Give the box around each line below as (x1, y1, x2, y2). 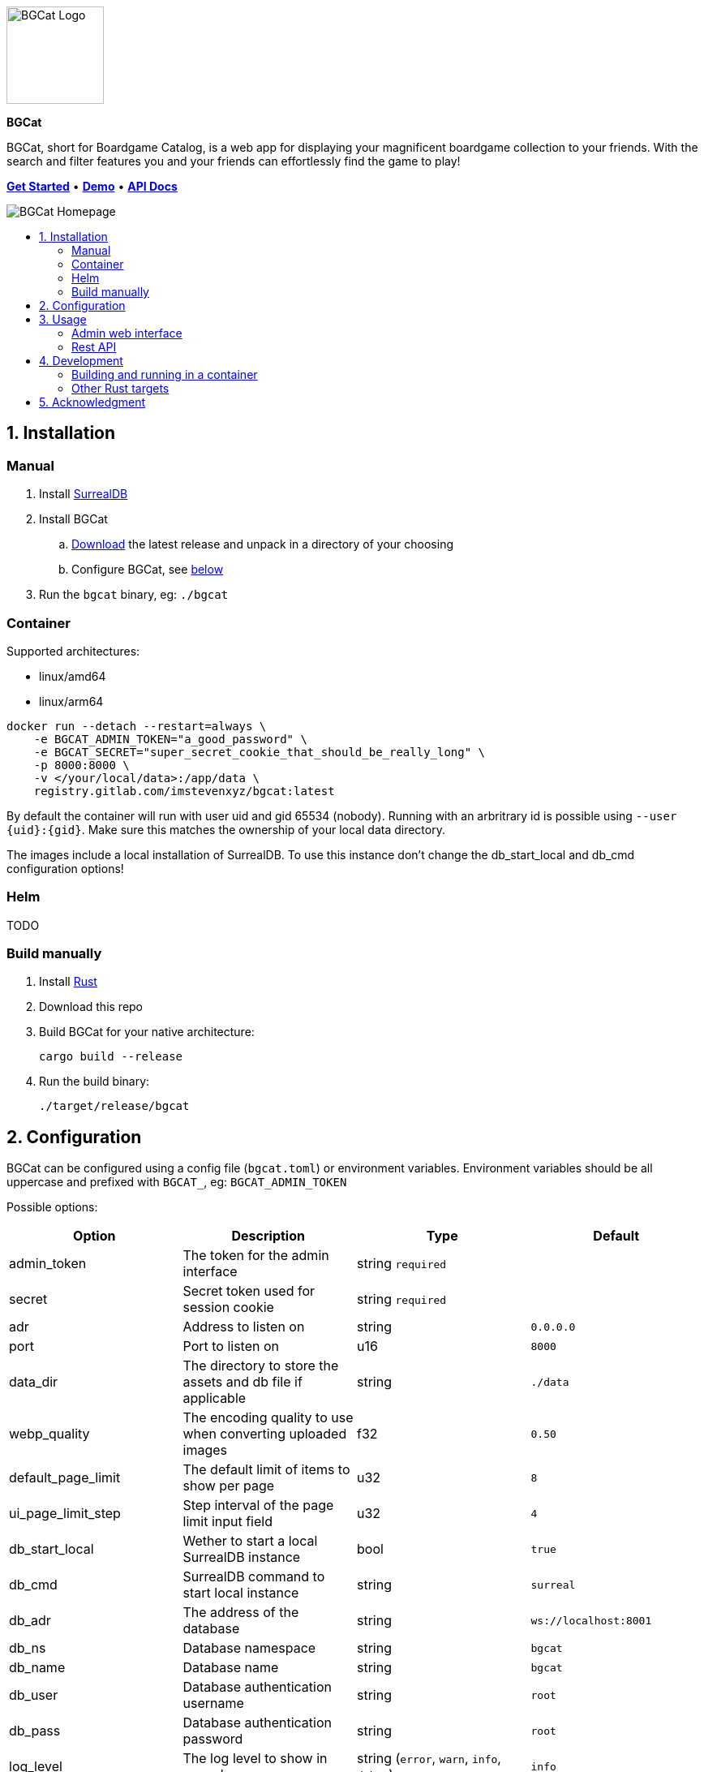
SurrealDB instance (182, 1549, 301, 1566)
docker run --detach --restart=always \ (6, 719, 267, 733)
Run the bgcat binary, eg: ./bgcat (39, 587, 229, 602)
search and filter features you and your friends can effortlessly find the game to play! (6, 154, 461, 168)
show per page (182, 1477, 275, 1495)
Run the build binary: (39, 1074, 150, 1089)
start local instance (182, 1585, 299, 1602)
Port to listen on (182, 1338, 280, 1355)
